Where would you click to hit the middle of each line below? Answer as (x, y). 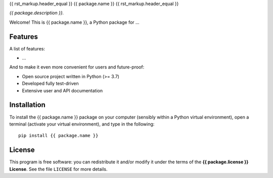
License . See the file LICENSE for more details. (59, 169)
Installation (27, 105)
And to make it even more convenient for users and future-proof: (77, 67)
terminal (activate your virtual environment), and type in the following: (82, 124)
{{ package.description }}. (37, 13)
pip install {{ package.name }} (58, 136)
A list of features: (27, 48)
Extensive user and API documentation (62, 90)
